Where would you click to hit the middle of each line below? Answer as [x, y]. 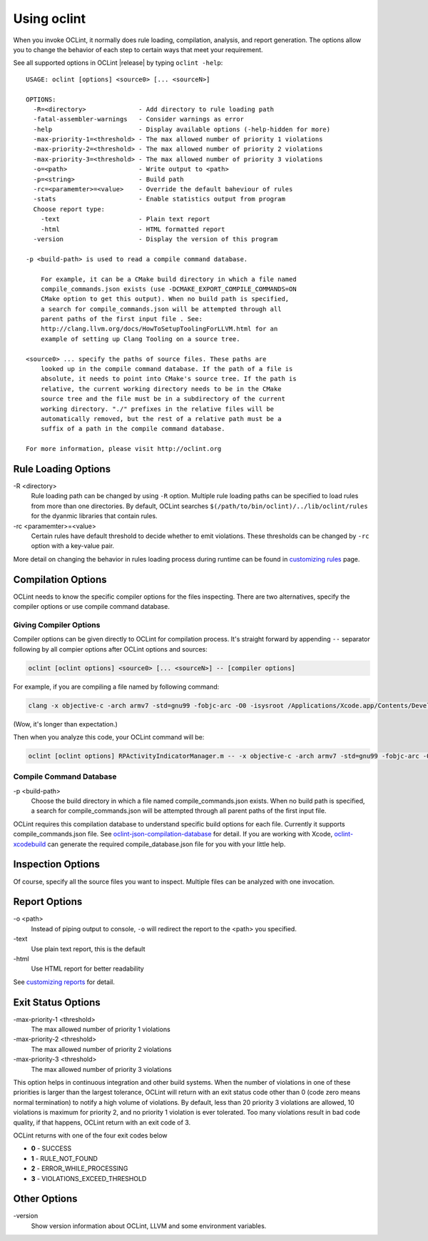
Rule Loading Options [62, 468]
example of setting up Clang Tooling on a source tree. [140, 339]
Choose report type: [69, 209]
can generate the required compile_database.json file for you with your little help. [167, 844]
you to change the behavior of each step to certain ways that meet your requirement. [138, 49]
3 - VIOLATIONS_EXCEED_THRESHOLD [89, 1178]
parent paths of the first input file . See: [122, 319]
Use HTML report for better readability [87, 969]
